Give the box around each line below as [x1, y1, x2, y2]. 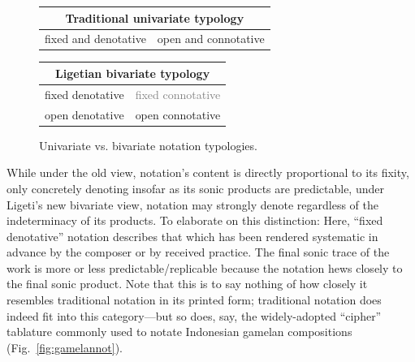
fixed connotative [135, 85, 221, 102]
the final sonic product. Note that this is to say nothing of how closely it [6, 275, 368, 292]
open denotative [45, 106, 124, 123]
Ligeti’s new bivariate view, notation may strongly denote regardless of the [6, 196, 378, 213]
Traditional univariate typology [65, 9, 244, 26]
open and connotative [157, 30, 265, 47]
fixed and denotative [45, 30, 146, 47]
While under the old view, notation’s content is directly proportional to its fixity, [6, 164, 409, 181]
